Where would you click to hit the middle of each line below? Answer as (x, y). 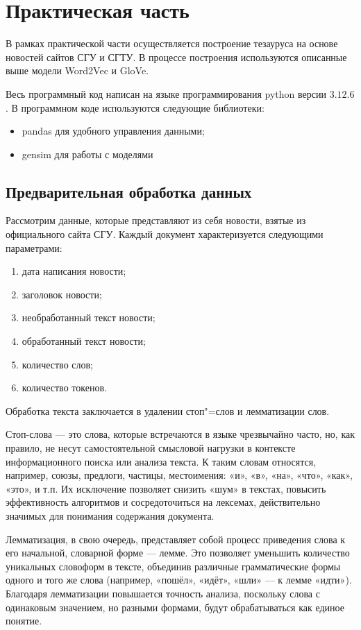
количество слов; (57, 364)
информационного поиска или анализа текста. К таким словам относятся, (161, 461)
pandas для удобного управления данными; (113, 131)
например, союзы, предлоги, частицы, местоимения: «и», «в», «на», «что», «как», (179, 475)
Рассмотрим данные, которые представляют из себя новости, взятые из (156, 220)
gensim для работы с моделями (87, 154)
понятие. (24, 621)
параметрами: (34, 247)
